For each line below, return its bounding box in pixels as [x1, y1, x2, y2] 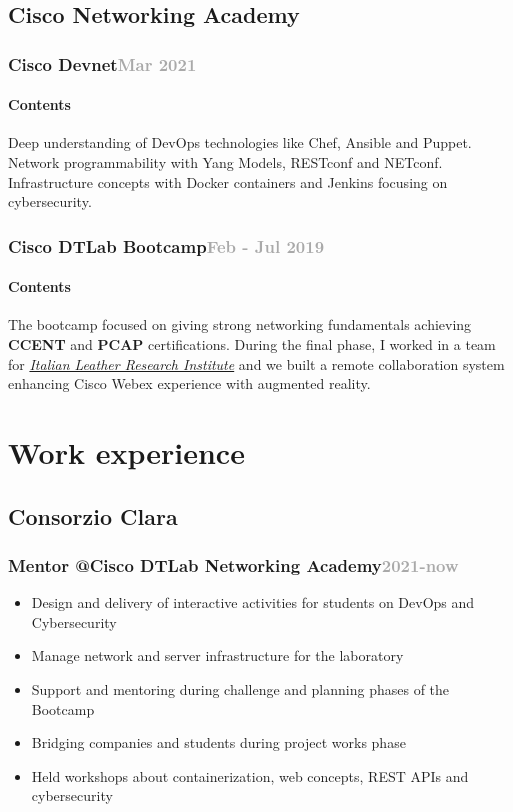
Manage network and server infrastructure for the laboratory [31, 645, 404, 666]
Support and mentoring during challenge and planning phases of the [31, 678, 450, 699]
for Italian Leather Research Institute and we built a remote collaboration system [8, 353, 505, 374]
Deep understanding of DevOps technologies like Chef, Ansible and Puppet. [8, 132, 472, 153]
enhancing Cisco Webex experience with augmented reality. [8, 373, 371, 394]
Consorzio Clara [8, 500, 178, 531]
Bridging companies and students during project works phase [31, 732, 406, 753]
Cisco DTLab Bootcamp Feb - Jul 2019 [8, 233, 325, 258]
